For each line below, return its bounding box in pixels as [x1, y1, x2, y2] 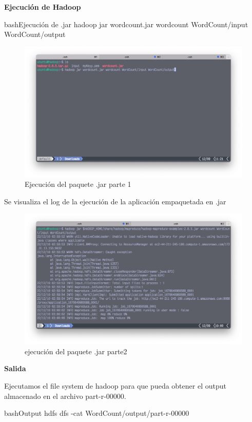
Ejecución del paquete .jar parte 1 [25, 179, 131, 189]
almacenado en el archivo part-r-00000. [4, 390, 126, 401]
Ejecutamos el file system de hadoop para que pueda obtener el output [4, 380, 226, 391]
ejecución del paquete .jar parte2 [25, 346, 127, 356]
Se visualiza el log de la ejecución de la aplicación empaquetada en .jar [4, 196, 226, 206]
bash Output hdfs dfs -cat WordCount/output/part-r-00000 [4, 408, 189, 418]
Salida [4, 363, 26, 374]
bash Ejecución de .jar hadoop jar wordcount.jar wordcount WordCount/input [4, 18, 248, 29]
